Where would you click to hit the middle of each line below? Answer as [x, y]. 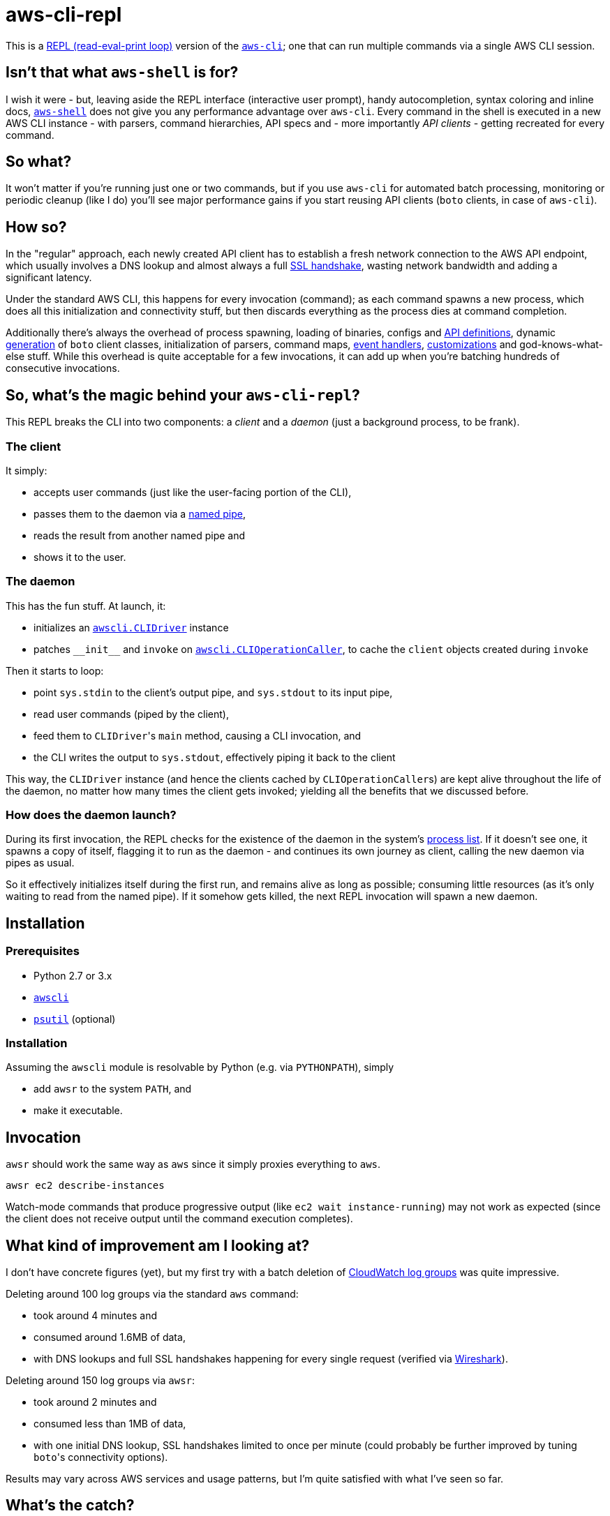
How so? [36, 227]
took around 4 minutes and [96, 1316]
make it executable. [78, 1111]
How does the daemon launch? [91, 815]
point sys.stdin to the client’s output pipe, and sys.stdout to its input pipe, [213, 692]
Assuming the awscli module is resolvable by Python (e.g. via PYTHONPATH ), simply [200, 1067]
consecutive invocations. [63, 368]
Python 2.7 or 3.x [73, 975]
